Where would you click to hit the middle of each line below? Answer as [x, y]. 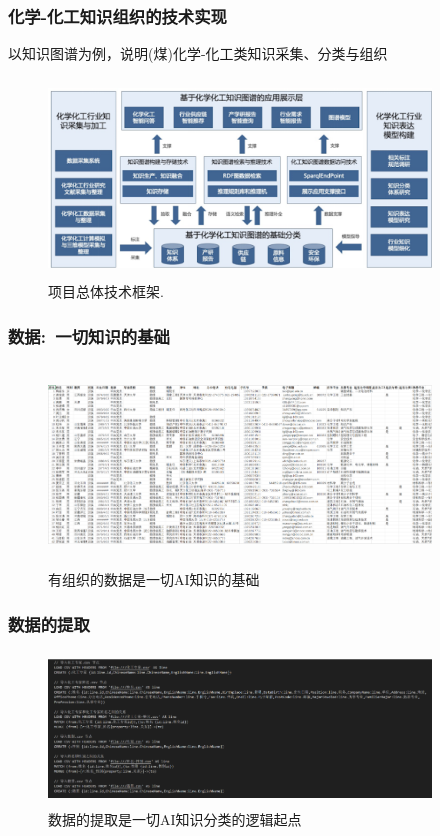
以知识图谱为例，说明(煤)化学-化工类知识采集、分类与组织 [198, 53]
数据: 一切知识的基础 [89, 335]
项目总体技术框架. [106, 291]
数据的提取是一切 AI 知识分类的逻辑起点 [175, 819]
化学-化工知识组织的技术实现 [117, 15]
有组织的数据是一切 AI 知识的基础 [154, 579]
